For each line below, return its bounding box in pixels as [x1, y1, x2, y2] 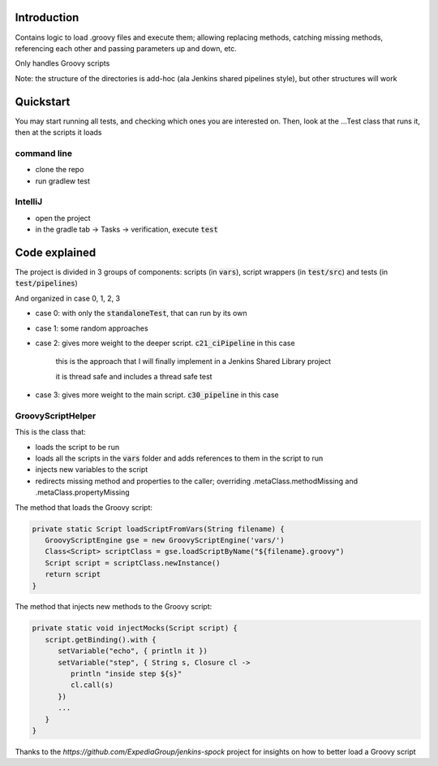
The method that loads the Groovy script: [15, 502, 153, 512]
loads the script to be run [35, 442, 120, 452]
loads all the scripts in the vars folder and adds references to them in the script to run [35, 453, 324, 463]
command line [15, 147, 73, 158]
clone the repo [35, 165, 84, 175]
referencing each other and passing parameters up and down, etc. [15, 43, 237, 53]
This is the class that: [15, 427, 87, 437]
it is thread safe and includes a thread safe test [55, 371, 213, 381]
